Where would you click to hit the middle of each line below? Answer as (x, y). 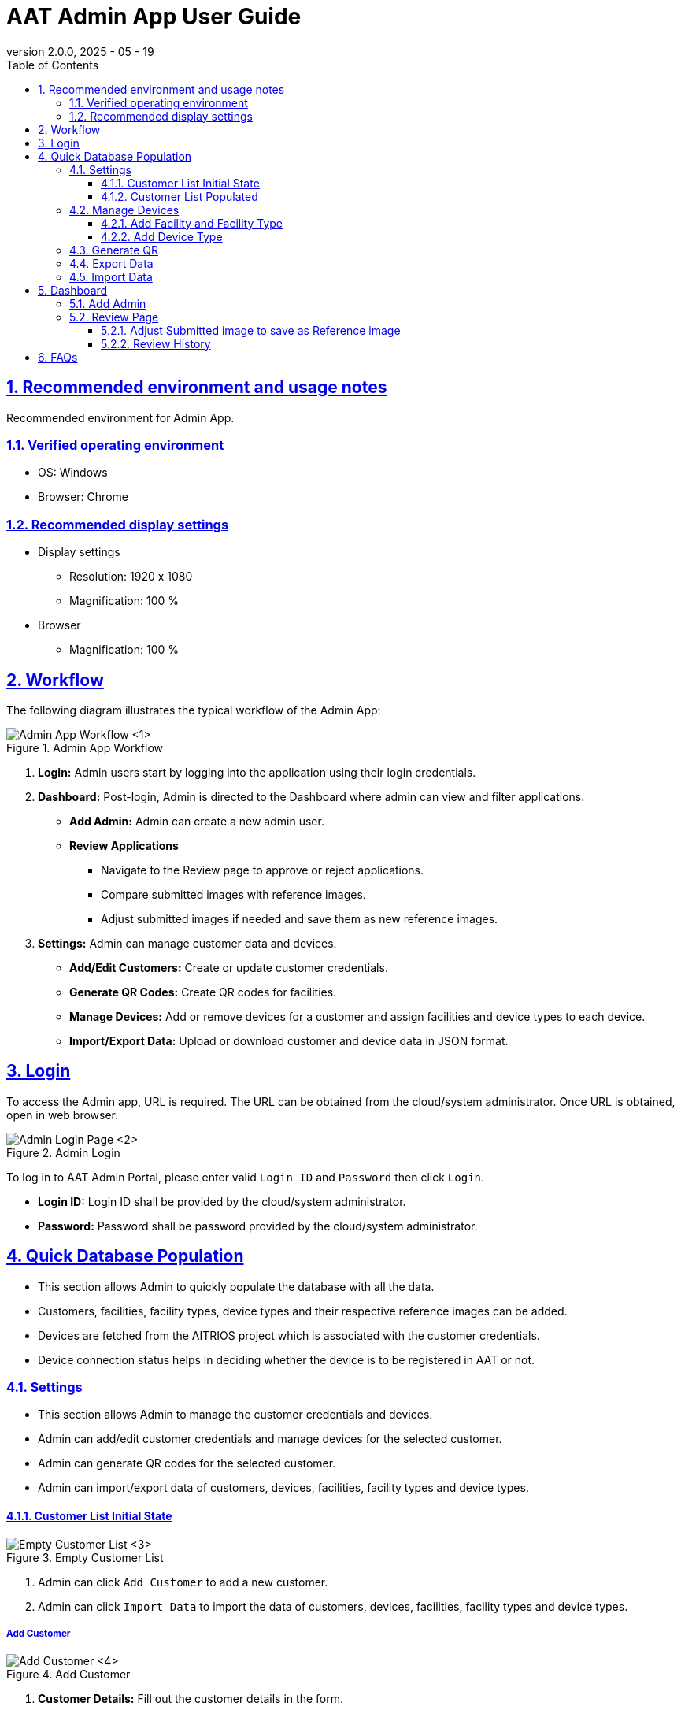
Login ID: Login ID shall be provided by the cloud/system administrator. (222, 1201)
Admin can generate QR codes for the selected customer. (187, 1463)
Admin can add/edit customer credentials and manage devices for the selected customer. (270, 1439)
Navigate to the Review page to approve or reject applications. (263, 870)
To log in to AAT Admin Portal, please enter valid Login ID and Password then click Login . (246, 1177)
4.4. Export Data (111, 263)
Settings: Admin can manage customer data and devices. (187, 943)
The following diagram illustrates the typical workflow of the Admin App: (194, 710)
